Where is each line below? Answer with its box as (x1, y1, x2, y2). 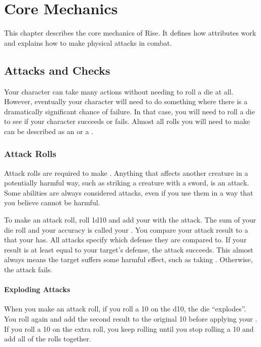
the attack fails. (4, 264, 53, 275)
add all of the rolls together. (4, 333, 91, 344)
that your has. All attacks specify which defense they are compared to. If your (4, 234, 247, 245)
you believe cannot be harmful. (4, 197, 100, 208)
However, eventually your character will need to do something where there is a (4, 96, 248, 107)
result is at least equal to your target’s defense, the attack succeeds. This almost (4, 244, 253, 255)
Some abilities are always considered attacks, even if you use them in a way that (4, 187, 253, 198)
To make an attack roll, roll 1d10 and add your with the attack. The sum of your (4, 214, 256, 225)
